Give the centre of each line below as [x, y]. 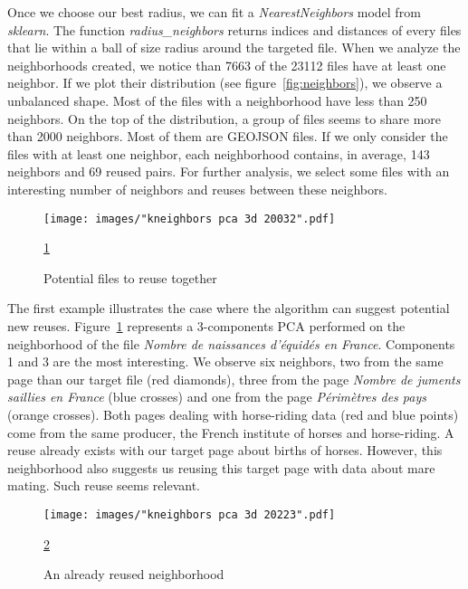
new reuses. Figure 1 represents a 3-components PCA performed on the [206, 325]
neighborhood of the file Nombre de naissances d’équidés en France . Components [231, 343]
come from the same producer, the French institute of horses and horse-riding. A [231, 432]
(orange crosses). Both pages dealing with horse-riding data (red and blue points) [233, 414]
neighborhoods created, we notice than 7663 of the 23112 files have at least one [227, 65]
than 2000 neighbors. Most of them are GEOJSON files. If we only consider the [228, 136]
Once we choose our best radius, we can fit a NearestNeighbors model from [214, 12]
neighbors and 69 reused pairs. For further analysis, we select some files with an [229, 171]
